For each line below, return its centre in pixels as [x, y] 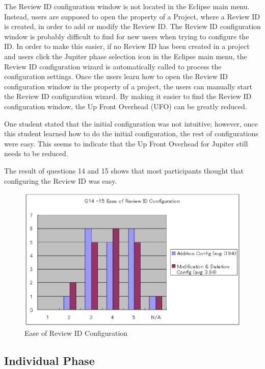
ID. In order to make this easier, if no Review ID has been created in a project [127, 46]
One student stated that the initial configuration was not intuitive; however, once [131, 123]
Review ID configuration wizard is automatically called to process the [113, 66]
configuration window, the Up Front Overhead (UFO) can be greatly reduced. [126, 106]
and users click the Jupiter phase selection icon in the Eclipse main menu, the [126, 56]
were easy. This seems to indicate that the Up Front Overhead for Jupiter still [126, 143]
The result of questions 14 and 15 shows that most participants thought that [124, 170]
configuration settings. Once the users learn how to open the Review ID [116, 76]
